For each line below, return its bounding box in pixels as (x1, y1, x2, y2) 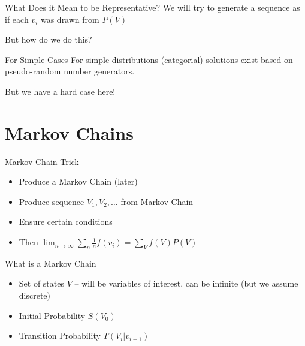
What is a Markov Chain (5, 257, 96, 269)
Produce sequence (19, 195, 84, 207)
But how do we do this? (5, 33, 92, 46)
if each (5, 13, 29, 25)
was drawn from (40, 13, 99, 25)
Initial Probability (19, 309, 86, 321)
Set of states (19, 277, 64, 290)
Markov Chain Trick (5, 155, 79, 167)
